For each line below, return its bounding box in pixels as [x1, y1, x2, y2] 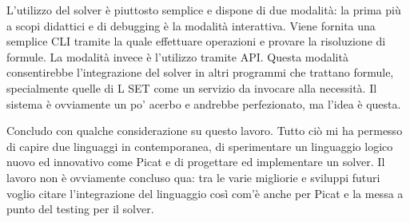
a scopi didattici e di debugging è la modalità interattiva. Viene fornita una [6, 17, 376, 34]
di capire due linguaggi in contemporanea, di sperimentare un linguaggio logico [6, 137, 393, 154]
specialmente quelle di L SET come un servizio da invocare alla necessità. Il [6, 79, 377, 96]
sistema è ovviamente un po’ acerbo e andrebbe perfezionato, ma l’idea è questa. [6, 95, 401, 112]
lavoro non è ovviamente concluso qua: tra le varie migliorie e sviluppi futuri [6, 168, 380, 185]
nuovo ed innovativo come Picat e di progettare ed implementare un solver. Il [6, 153, 385, 170]
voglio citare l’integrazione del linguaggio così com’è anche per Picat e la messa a [6, 184, 404, 201]
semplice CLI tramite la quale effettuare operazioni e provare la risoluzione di [6, 33, 386, 50]
